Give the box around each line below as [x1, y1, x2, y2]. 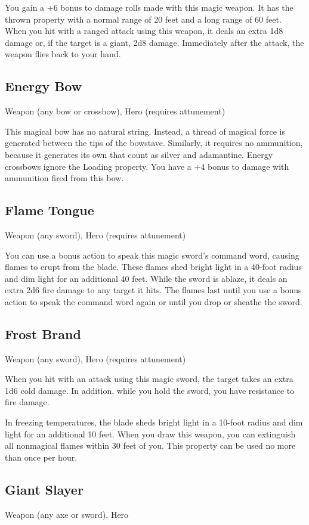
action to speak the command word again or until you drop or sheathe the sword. [5, 295, 302, 307]
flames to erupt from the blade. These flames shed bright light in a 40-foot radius [5, 260, 302, 273]
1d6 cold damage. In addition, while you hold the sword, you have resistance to [5, 384, 295, 396]
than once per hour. [5, 451, 78, 463]
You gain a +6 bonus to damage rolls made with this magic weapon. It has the [5, 1, 293, 13]
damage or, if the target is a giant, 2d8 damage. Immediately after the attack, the [5, 36, 304, 48]
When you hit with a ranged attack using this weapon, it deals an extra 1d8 [5, 24, 283, 37]
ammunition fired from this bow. [5, 172, 124, 184]
